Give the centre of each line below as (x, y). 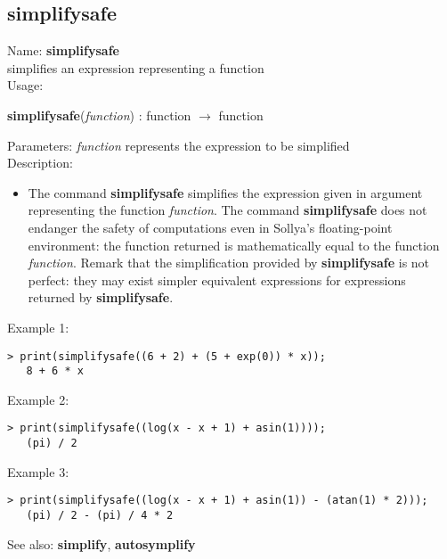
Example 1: (38, 327)
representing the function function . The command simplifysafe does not (228, 210)
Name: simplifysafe (63, 50)
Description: (40, 163)
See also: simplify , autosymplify (102, 543)
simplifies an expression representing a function (136, 67)
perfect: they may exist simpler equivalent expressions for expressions (217, 279)
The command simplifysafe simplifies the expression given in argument (225, 192)
